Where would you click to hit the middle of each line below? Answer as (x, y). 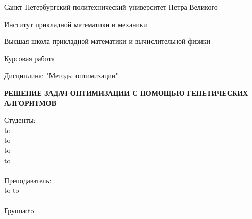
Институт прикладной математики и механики (76, 24)
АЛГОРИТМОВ (30, 103)
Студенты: (20, 120)
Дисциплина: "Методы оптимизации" (61, 75)
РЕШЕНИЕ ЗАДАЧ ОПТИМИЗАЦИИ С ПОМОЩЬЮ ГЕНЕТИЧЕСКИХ (126, 92)
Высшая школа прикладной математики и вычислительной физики (107, 41)
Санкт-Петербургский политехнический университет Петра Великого (111, 7)
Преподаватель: (28, 180)
